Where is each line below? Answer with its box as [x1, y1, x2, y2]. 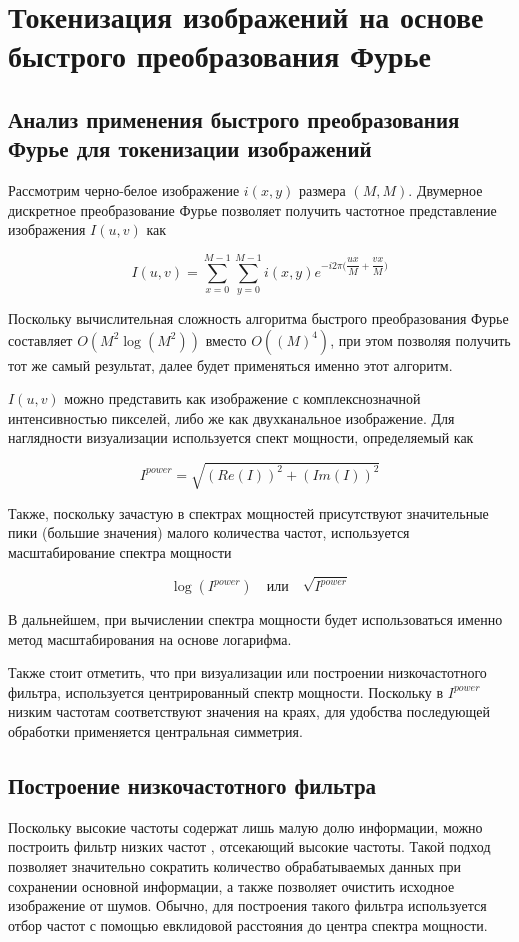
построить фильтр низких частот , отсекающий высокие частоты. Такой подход [8, 836, 491, 857]
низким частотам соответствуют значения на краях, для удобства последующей [8, 701, 491, 722]
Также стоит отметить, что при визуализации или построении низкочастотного [8, 662, 487, 683]
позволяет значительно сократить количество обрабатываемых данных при [8, 855, 461, 876]
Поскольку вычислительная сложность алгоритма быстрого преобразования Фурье [8, 308, 509, 329]
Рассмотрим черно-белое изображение [8, 180, 240, 201]
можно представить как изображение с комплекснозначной [64, 388, 421, 409]
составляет [8, 329, 73, 350]
